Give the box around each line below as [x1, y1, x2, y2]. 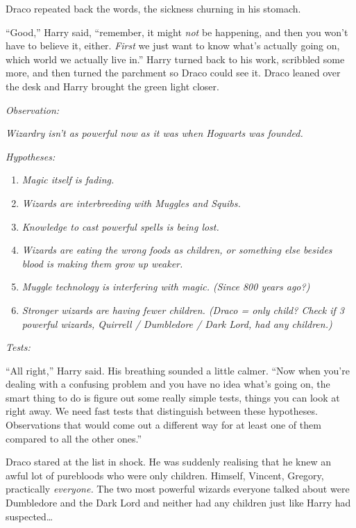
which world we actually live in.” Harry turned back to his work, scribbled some [6, 51, 345, 66]
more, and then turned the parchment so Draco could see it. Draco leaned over [6, 65, 341, 80]
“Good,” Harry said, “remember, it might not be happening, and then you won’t [6, 24, 348, 39]
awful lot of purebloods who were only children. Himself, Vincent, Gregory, [6, 468, 324, 482]
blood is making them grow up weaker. [22, 256, 183, 270]
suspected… [6, 509, 53, 523]
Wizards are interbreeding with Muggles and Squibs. [22, 195, 241, 210]
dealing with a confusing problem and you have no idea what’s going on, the [6, 377, 330, 391]
